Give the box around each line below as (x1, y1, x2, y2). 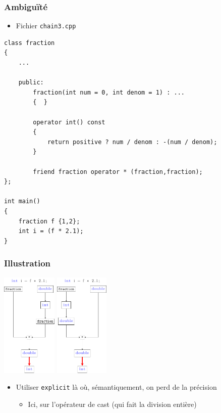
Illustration (4, 257, 51, 269)
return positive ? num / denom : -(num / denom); (47, 138, 217, 146)
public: (18, 79, 44, 86)
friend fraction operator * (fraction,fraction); (33, 168, 203, 175)
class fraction (4, 39, 55, 47)
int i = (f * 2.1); (18, 227, 84, 235)
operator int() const (33, 118, 105, 126)
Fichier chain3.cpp (16, 20, 76, 31)
